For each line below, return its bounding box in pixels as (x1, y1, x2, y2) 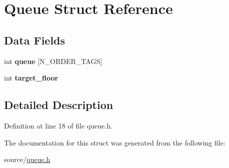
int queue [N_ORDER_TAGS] (4, 55, 102, 66)
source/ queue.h (4, 154, 50, 164)
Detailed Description (4, 97, 113, 112)
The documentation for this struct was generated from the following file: (4, 137, 225, 147)
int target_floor (4, 72, 58, 83)
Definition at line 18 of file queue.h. (4, 120, 112, 130)
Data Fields (4, 32, 65, 47)
